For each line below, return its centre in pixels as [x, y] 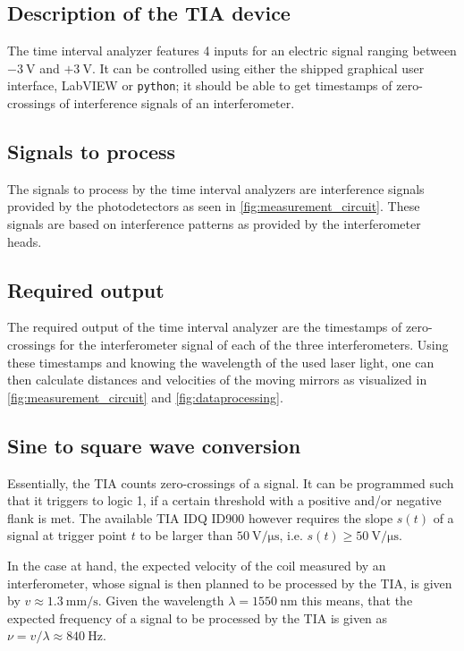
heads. [25, 241]
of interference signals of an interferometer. [177, 103]
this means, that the [357, 600]
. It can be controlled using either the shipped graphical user [258, 68]
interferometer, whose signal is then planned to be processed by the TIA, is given [230, 583]
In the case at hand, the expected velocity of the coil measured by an [197, 565]
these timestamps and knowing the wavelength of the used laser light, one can [221, 362]
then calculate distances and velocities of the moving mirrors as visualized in [217, 380]
